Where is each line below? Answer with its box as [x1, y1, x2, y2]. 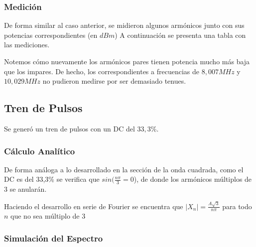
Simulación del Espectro [4, 232, 103, 244]
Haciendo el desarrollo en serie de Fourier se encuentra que [4, 201, 183, 211]
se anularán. [9, 184, 47, 194]
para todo [222, 201, 252, 211]
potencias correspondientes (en [4, 29, 98, 40]
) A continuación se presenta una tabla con [115, 29, 246, 40]
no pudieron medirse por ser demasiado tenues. [42, 76, 186, 86]
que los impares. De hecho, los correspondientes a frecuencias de [4, 66, 199, 76]
